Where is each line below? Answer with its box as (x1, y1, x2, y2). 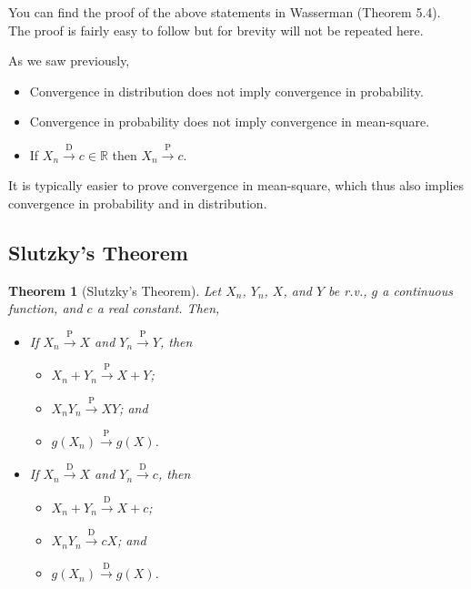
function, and (8, 299, 83, 318)
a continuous (382, 280, 453, 300)
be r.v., (328, 280, 367, 300)
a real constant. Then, (96, 299, 220, 318)
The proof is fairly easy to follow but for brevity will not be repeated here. (8, 20, 424, 39)
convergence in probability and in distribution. (8, 193, 267, 212)
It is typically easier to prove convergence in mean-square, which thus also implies (8, 176, 465, 195)
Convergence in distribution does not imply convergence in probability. (29, 81, 424, 100)
